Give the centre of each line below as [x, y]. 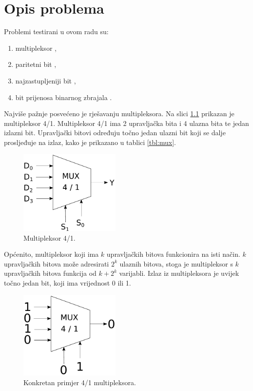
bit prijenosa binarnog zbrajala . [64, 97]
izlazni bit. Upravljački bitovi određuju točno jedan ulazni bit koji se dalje [115, 133]
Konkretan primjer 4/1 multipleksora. [80, 382]
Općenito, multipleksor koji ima [51, 254]
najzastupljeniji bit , [46, 80]
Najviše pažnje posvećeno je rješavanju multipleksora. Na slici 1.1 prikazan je [119, 113]
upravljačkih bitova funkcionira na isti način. [173, 254]
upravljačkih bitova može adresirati [57, 263]
